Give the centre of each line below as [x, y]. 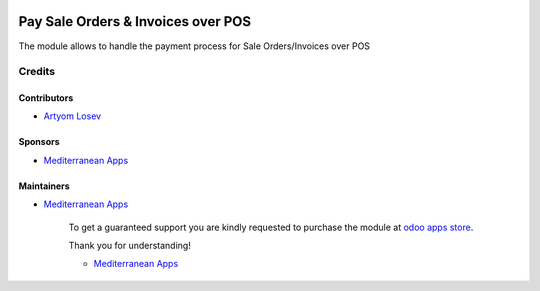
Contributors [46, 98]
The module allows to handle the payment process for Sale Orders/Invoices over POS [194, 46]
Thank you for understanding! [130, 246]
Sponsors [39, 142]
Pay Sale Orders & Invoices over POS [135, 21]
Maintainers [44, 186]
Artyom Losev [72, 116]
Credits [36, 72]
